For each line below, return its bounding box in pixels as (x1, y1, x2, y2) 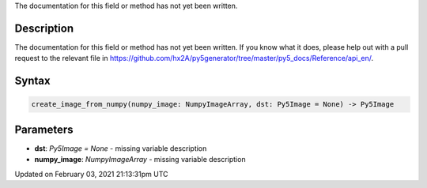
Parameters (14, 122, 74, 136)
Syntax (14, 74, 51, 88)
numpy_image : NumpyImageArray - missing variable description (34, 155, 246, 164)
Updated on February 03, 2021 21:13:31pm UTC (14, 169, 168, 179)
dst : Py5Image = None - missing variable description (34, 143, 207, 153)
